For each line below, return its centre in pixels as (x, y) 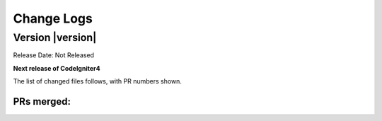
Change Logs (53, 18)
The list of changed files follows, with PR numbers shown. (97, 81)
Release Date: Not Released (54, 55)
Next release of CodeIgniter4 (57, 68)
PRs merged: (42, 102)
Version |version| (55, 38)
